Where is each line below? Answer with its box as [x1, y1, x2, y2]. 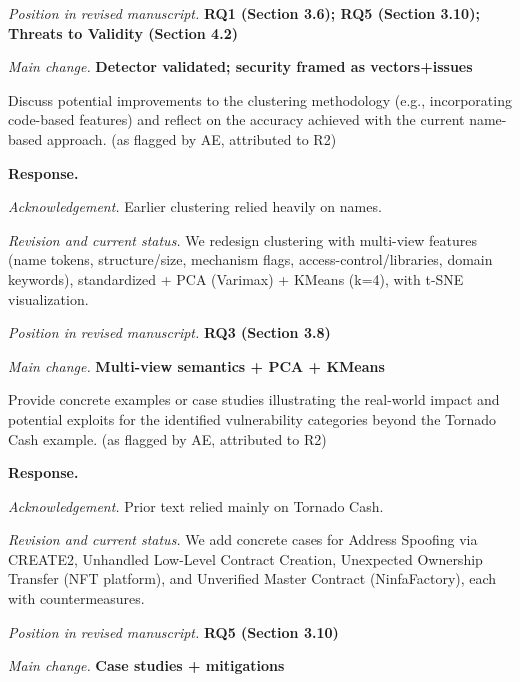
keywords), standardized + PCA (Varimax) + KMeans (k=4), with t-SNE [8, 268, 464, 289]
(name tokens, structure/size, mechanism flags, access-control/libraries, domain [8, 249, 493, 270]
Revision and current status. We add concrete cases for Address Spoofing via [8, 529, 478, 550]
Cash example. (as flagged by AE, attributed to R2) [8, 428, 327, 449]
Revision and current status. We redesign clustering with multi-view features [8, 229, 477, 250]
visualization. [8, 288, 89, 309]
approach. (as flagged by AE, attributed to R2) [46, 128, 337, 149]
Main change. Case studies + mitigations [8, 655, 285, 676]
